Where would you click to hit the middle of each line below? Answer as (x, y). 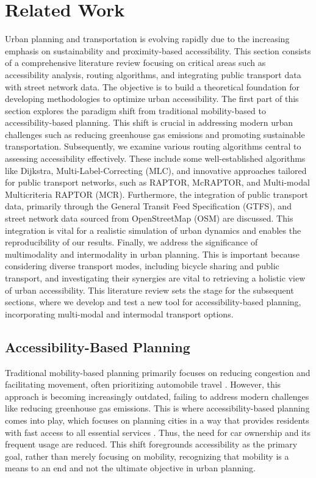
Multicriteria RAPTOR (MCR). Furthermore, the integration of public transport (156, 194)
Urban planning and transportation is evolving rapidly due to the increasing (147, 39)
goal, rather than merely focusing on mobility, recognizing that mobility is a (147, 456)
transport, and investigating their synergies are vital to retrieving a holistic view (155, 278)
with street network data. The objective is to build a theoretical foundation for (152, 86)
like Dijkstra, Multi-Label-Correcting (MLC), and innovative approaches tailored (156, 170)
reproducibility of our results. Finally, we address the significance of (131, 242)
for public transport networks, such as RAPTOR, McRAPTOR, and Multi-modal (157, 182)
